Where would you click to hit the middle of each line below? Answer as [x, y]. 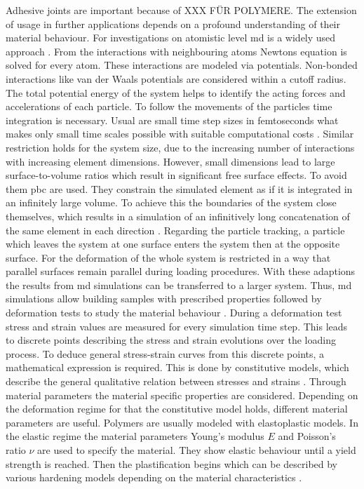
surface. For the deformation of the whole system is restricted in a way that [168, 257]
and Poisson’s [307, 436]
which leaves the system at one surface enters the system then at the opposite [173, 244]
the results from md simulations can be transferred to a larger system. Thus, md [179, 284]
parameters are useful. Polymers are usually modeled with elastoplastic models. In [182, 422]
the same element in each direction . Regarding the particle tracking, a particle [175, 230]
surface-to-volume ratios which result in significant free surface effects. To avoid [176, 175]
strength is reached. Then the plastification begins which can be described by [172, 463]
